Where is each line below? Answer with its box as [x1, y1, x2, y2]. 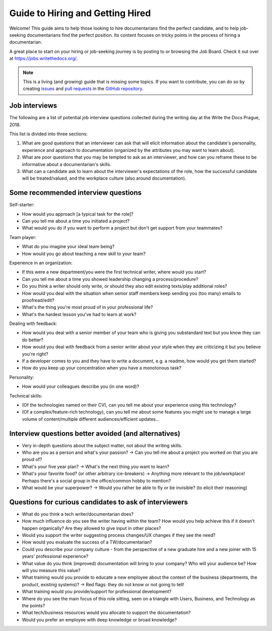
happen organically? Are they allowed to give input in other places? [22, 525, 161, 531]
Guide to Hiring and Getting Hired [9, 8, 151, 19]
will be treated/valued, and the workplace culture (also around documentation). [22, 175, 186, 181]
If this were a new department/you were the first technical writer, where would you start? [22, 269, 207, 275]
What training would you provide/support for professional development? [22, 589, 172, 595]
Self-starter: [9, 202, 35, 208]
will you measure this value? [22, 568, 81, 574]
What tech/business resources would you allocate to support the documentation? [22, 609, 191, 616]
